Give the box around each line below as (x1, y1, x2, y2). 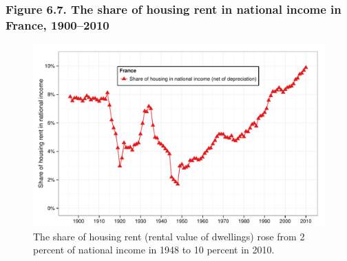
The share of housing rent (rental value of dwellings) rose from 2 (33, 229, 305, 243)
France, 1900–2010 (6, 16, 109, 33)
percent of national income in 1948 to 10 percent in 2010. (33, 242, 275, 257)
